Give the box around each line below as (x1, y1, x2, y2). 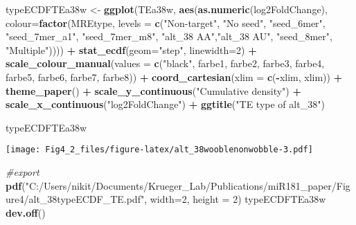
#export (6, 165, 39, 179)
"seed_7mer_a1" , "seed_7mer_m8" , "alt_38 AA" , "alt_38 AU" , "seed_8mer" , (6, 29, 332, 44)
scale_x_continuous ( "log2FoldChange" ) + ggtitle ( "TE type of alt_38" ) (6, 97, 325, 111)
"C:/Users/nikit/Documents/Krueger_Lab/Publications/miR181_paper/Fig (25, 178, 350, 192)
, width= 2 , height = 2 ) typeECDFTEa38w (144, 192, 326, 206)
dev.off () (6, 205, 46, 219)
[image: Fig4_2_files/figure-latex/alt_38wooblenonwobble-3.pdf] (6, 145, 313, 155)
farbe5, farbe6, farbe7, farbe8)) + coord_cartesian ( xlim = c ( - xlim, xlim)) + (6, 69, 343, 84)
